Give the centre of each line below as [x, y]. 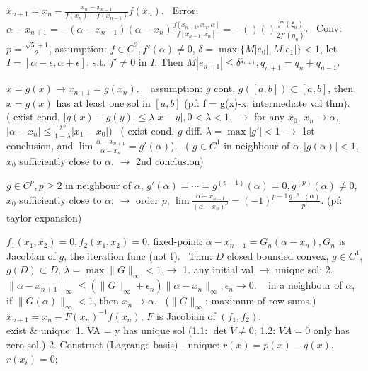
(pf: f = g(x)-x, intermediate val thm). [267, 102]
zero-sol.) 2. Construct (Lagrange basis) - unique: [113, 344]
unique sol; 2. [304, 269]
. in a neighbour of [298, 285]
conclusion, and [40, 145]
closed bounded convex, [278, 255]
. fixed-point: [175, 241]
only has [331, 330]
